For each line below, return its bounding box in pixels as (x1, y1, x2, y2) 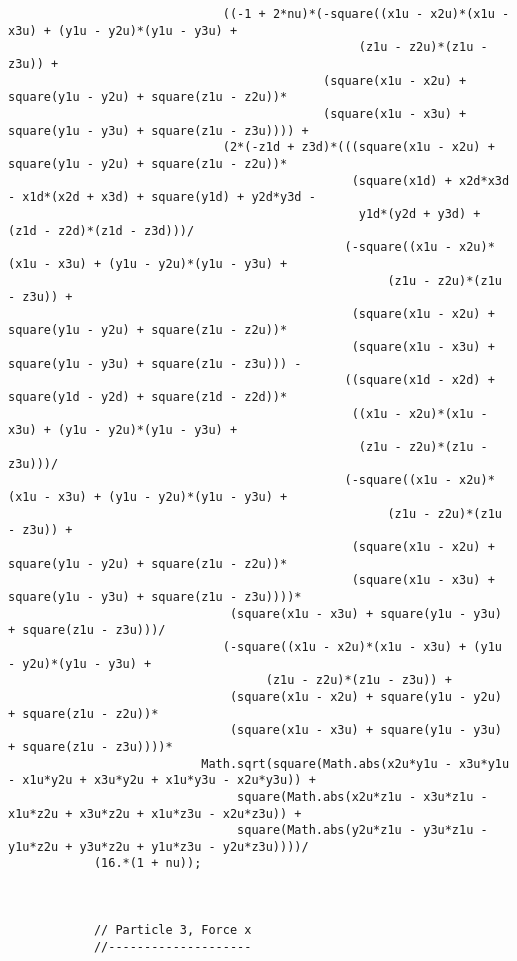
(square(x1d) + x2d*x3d (351, 173, 510, 188)
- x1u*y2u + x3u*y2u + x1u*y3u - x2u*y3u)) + (8, 773, 316, 788)
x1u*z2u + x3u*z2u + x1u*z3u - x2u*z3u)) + (8, 806, 302, 821)
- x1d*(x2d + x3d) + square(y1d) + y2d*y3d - (8, 190, 316, 205)
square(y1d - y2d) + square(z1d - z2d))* (8, 390, 288, 405)
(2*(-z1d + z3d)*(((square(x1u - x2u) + (222, 140, 495, 155)
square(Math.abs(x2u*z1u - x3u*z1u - (237, 789, 488, 804)
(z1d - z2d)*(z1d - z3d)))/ (8, 223, 195, 238)
